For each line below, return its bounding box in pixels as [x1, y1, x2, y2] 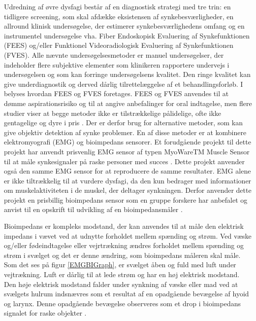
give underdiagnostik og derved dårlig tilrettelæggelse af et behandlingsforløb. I [4, 78, 243, 89]
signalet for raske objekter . [4, 308, 87, 318]
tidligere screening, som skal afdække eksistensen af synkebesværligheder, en [4, 11, 234, 21]
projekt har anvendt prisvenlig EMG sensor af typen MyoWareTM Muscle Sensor [4, 146, 250, 156]
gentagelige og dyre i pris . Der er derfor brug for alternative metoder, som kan [4, 117, 243, 128]
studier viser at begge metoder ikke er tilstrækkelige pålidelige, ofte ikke [4, 107, 222, 118]
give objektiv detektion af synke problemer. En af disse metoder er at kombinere [4, 127, 247, 137]
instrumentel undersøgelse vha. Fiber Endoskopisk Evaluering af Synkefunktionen [4, 30, 250, 40]
